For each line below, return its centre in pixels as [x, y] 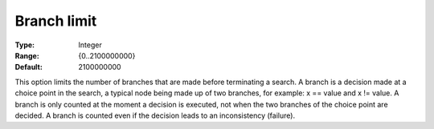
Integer [90, 45]
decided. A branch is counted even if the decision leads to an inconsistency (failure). [155, 115]
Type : [25, 45]
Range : [27, 55]
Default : [29, 67]
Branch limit [56, 21]
